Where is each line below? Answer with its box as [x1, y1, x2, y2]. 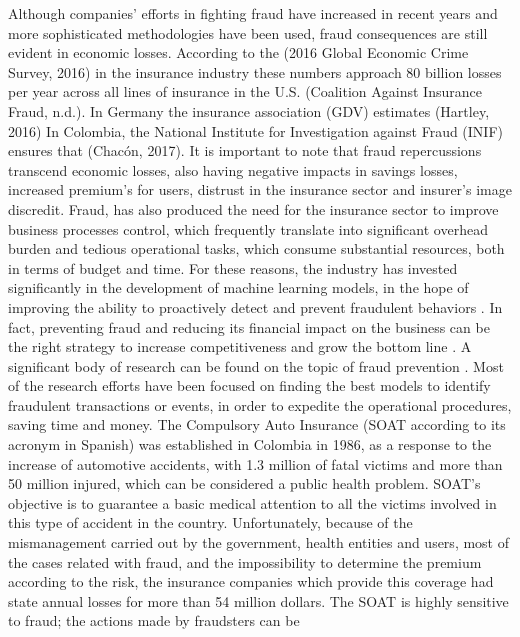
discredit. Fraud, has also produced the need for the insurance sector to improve [8, 198, 499, 219]
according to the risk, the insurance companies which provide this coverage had [8, 571, 494, 592]
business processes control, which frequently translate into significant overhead [8, 218, 488, 239]
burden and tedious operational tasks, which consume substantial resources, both [8, 238, 505, 259]
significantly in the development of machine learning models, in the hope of [8, 277, 469, 298]
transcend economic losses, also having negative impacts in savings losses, [8, 159, 458, 180]
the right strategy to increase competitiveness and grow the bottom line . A [8, 336, 472, 357]
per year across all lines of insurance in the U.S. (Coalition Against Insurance [8, 81, 482, 102]
